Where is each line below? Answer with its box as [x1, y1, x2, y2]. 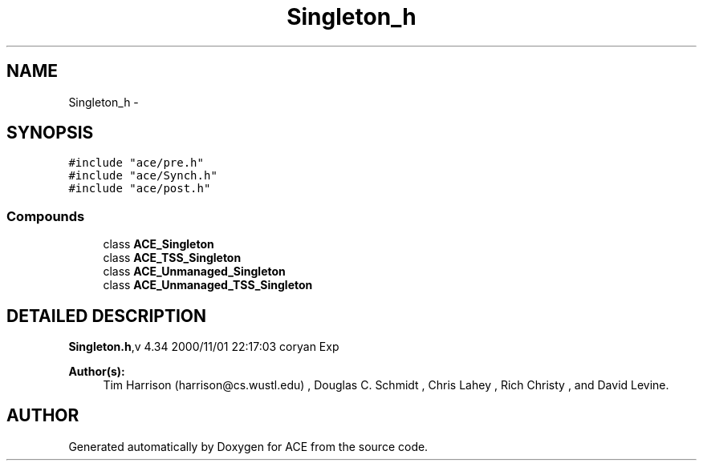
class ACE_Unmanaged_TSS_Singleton [103, 278, 313, 292]
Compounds [6, 207, 85, 224]
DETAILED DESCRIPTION [6, 305, 207, 326]
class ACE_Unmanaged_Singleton [103, 264, 286, 279]
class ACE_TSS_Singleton [103, 251, 242, 265]
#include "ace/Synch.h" [68, 169, 217, 183]
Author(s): [68, 364, 125, 379]
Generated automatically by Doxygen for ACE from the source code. [68, 439, 429, 453]
